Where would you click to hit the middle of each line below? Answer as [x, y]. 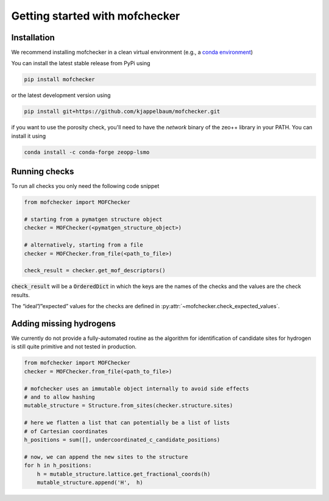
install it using [29, 136]
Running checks [43, 172]
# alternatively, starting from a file [83, 245]
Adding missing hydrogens [63, 323]
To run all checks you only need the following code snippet [85, 186]
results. [21, 295]
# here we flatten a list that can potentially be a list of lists [127, 423]
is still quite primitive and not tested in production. [74, 347]
